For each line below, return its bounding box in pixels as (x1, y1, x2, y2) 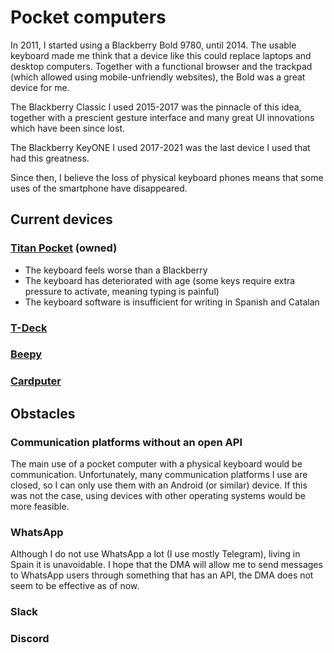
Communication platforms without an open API (10, 435, 243, 449)
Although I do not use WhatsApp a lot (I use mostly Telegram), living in (10, 548, 301, 560)
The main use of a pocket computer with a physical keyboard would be (10, 458, 303, 470)
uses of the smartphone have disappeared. (10, 182, 188, 194)
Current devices (10, 211, 113, 228)
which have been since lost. (10, 122, 126, 134)
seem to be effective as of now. (10, 580, 140, 592)
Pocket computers (10, 6, 167, 29)
